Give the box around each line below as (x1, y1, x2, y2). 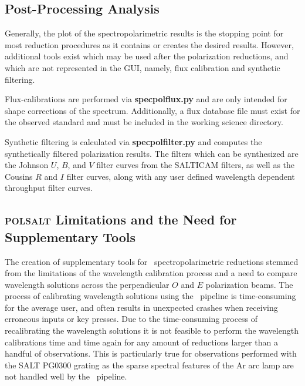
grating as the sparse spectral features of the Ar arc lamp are (73, 358, 294, 371)
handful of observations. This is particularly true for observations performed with (5, 347, 297, 360)
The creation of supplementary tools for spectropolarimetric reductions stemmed (5, 255, 299, 267)
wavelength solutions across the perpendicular (5, 278, 170, 290)
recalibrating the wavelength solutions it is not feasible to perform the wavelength (5, 324, 299, 337)
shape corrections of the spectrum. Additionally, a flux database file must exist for (5, 104, 300, 116)
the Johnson (5, 159, 49, 171)
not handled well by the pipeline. (5, 370, 127, 382)
